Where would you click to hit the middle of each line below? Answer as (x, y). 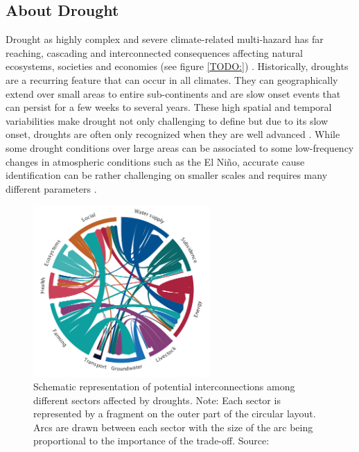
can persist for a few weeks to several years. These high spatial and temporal (169, 107)
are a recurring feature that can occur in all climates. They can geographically (172, 79)
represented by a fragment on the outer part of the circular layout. (175, 414)
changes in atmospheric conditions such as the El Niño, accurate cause (155, 161)
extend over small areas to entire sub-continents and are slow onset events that (173, 93)
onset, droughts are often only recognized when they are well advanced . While (173, 134)
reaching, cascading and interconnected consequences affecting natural (154, 52)
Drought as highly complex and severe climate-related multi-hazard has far (165, 39)
